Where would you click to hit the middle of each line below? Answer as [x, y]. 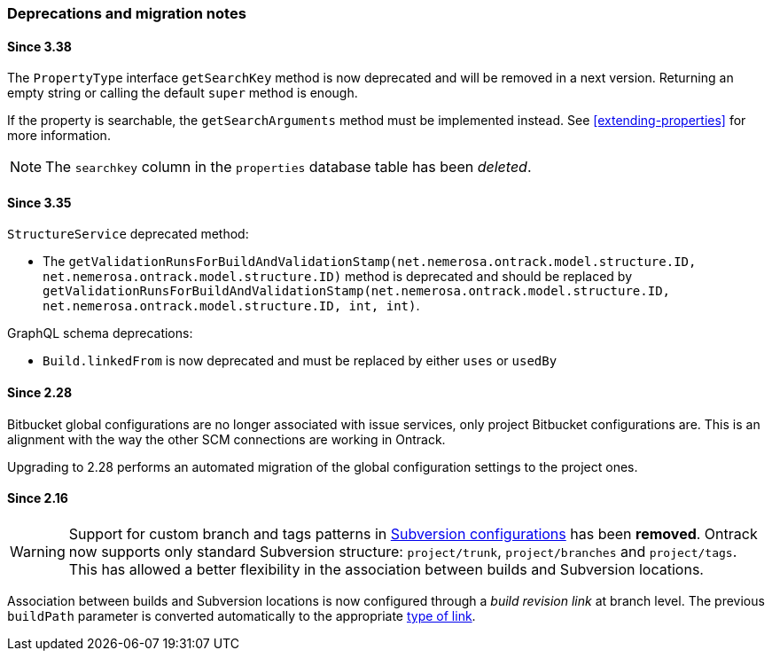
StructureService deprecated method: [128, 234]
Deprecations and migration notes [127, 13]
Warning [38, 551]
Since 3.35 [39, 202]
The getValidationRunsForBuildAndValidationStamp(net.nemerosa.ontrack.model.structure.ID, [370, 262]
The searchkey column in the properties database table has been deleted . [289, 167]
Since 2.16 [38, 498]
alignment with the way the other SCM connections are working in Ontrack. [226, 439]
